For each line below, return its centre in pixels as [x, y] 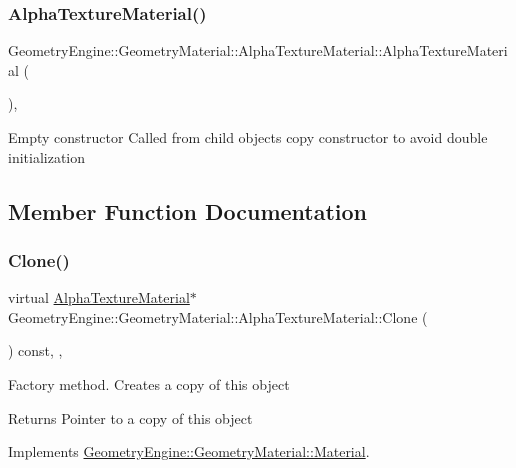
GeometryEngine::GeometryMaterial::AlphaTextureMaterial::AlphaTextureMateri [258, 50]
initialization [47, 156]
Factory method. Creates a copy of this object [149, 383]
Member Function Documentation [188, 210]
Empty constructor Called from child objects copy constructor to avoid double [248, 137]
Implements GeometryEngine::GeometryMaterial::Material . [189, 451]
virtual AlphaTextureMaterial [99, 297]
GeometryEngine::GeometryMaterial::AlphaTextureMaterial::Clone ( [218, 316]
